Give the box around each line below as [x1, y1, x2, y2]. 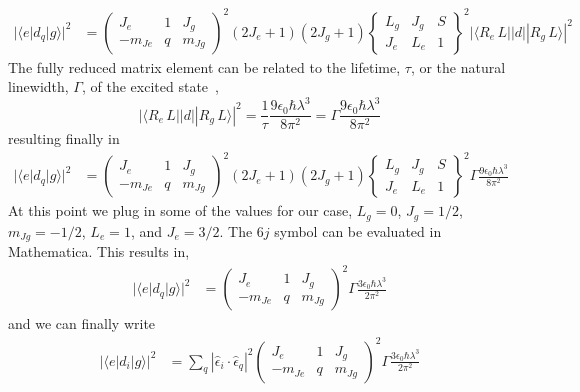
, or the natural [410, 56, 506, 77]
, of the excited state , [81, 76, 219, 97]
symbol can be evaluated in [274, 220, 442, 241]
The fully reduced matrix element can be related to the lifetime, [8, 56, 401, 77]
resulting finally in [8, 128, 120, 149]
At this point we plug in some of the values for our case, [8, 200, 353, 221]
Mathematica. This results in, [8, 241, 190, 262]
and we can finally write [8, 313, 156, 334]
